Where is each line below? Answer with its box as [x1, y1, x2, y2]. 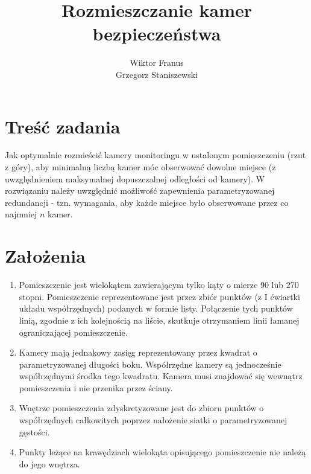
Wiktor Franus [130, 56, 184, 69]
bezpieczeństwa [92, 21, 221, 46]
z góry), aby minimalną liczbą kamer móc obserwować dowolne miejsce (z [5, 161, 276, 173]
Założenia [5, 243, 86, 268]
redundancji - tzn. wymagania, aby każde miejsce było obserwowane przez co [5, 196, 289, 208]
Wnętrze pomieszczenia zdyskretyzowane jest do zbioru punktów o [19, 402, 264, 414]
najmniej [5, 208, 37, 220]
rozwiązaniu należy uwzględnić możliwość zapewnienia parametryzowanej [5, 184, 275, 197]
